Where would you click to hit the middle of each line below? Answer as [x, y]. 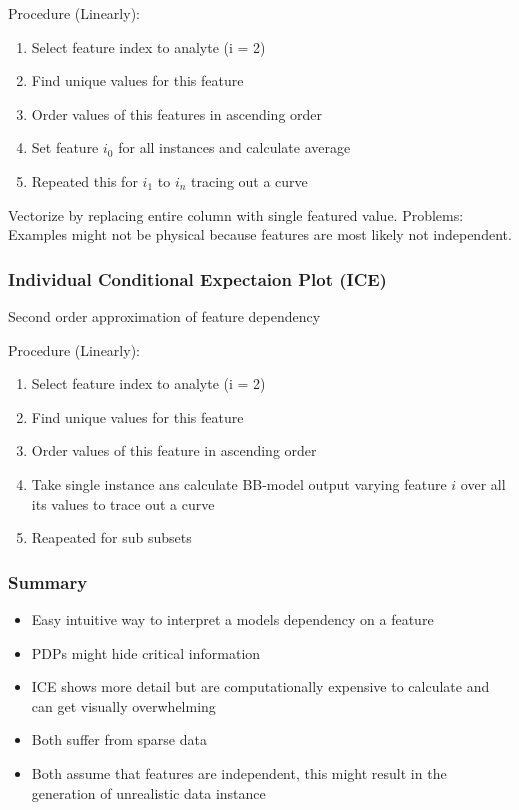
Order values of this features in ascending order [177, 113]
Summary [48, 581]
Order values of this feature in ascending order [174, 450]
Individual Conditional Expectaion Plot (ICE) [197, 278]
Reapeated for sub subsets [111, 537]
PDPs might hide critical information [146, 652]
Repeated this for [84, 180]
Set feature [65, 147]
